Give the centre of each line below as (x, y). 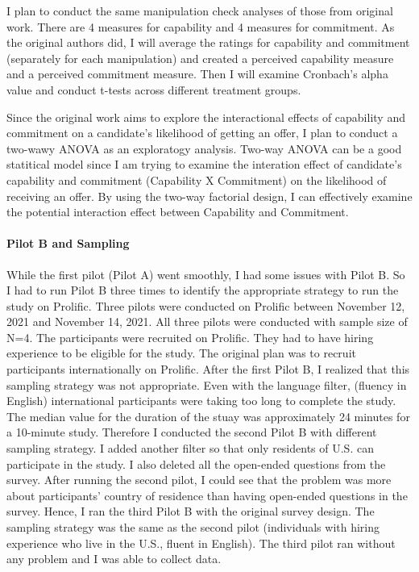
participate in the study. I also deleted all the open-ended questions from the (196, 463)
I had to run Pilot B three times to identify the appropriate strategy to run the (203, 290)
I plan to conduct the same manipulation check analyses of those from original (200, 10)
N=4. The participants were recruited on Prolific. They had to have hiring (190, 337)
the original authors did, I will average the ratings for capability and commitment (208, 42)
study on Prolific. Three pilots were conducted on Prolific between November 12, (206, 305)
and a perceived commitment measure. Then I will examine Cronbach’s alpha (197, 74)
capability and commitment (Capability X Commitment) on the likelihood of (197, 180)
